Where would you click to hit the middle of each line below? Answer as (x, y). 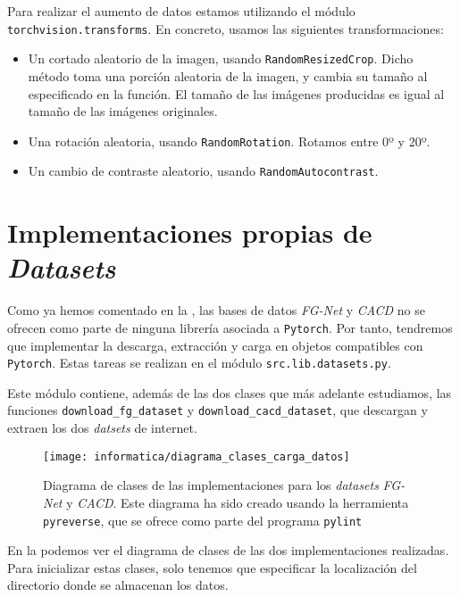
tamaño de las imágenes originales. (123, 111)
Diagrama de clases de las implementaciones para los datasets (211, 485)
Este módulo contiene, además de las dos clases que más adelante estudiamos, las (230, 392)
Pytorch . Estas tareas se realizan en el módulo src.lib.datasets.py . (199, 363)
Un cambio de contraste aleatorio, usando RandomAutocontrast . (203, 171)
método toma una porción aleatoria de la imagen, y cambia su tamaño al (228, 75)
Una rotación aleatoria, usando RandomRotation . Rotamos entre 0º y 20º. (229, 141)
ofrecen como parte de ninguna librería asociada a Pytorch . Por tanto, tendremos (230, 327)
